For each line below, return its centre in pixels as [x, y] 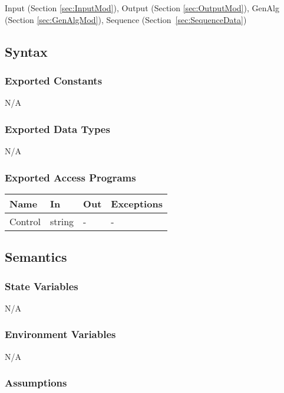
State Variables [42, 286]
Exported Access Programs [70, 177]
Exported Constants [54, 80]
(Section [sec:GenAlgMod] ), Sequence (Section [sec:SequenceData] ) [126, 19]
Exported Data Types [57, 129]
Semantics [36, 257]
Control [25, 221]
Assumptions [36, 383]
